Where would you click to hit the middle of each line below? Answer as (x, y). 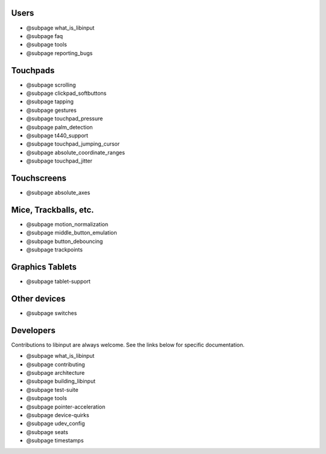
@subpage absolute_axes (58, 193)
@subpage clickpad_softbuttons (66, 93)
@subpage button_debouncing (65, 241)
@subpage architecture (56, 372)
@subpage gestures (51, 110)
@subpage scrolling (51, 85)
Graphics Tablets (44, 267)
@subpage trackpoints (54, 250)
